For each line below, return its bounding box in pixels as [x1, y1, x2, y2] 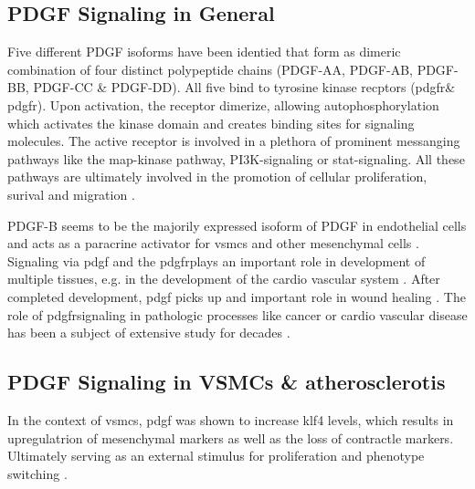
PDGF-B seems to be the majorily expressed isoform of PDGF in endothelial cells [7, 215, 467, 234]
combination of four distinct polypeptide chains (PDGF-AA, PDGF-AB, [7, 59, 413, 78]
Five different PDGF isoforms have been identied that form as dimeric [7, 42, 401, 61]
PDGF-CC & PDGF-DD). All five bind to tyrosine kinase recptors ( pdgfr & [33, 78, 456, 97]
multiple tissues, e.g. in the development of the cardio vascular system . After [7, 269, 440, 288]
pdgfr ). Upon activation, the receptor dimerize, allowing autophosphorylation [7, 95, 439, 114]
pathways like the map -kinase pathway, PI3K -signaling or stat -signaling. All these [7, 149, 465, 168]
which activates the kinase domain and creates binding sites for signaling [7, 113, 415, 132]
